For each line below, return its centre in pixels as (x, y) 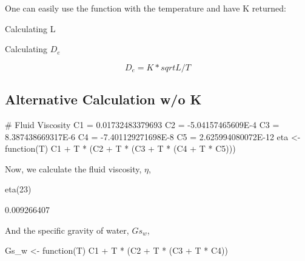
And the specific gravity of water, (67, 230)
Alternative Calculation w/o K (103, 99)
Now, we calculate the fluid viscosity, (73, 168)
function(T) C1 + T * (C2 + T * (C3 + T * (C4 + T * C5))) (120, 148)
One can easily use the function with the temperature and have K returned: (146, 8)
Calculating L (30, 28)
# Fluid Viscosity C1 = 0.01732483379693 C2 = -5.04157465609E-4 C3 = (142, 124)
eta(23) (18, 189)
